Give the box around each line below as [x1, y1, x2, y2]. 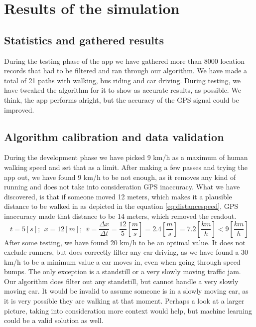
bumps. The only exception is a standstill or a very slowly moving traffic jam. [4, 266, 241, 277]
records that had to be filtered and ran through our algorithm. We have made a [4, 65, 248, 76]
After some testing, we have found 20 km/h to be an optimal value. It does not [4, 237, 246, 247]
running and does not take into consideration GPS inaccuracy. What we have [4, 181, 240, 192]
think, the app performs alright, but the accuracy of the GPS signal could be [4, 94, 239, 105]
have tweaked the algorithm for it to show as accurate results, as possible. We [4, 85, 241, 95]
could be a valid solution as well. [4, 315, 104, 326]
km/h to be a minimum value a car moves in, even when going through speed [4, 256, 241, 267]
